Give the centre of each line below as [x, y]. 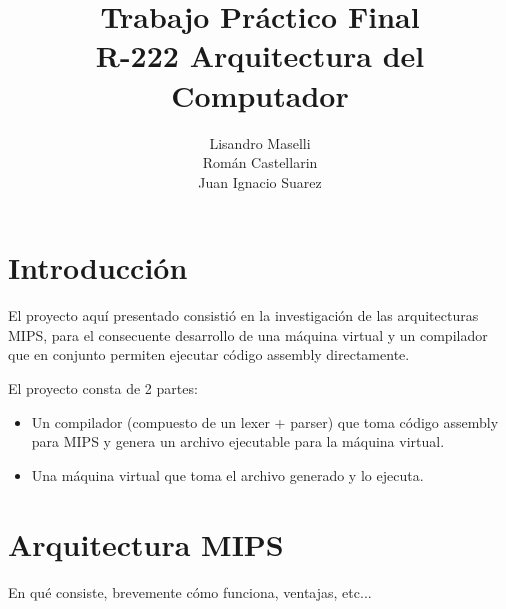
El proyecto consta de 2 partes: [103, 388]
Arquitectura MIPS [146, 543]
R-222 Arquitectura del [260, 55]
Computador [260, 94]
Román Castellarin [260, 162]
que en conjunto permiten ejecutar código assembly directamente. [209, 354]
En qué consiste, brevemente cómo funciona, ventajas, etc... [190, 591]
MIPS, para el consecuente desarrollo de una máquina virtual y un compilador [248, 334]
